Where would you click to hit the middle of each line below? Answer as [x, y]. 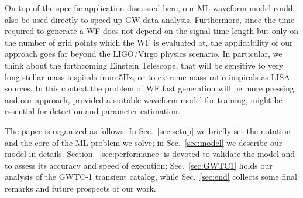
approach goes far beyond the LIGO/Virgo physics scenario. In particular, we [144, 54]
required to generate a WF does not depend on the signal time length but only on [152, 31]
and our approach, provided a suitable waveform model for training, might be [144, 99]
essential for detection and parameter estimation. [92, 111]
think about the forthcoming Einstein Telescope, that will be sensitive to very [144, 65]
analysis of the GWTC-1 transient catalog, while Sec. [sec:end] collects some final [151, 177]
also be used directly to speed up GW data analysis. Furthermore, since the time [150, 19]
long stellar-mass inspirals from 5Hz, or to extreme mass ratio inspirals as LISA [147, 76]
